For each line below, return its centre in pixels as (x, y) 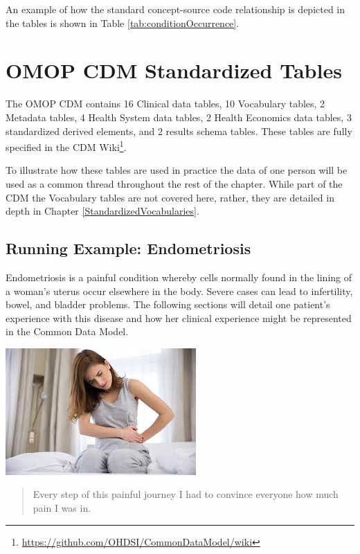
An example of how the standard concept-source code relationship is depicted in (175, 9)
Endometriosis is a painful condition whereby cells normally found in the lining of (179, 277)
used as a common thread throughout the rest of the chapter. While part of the (174, 183)
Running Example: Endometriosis (128, 248)
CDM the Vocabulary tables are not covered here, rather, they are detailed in (170, 197)
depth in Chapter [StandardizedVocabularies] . (102, 211)
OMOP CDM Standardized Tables (174, 70)
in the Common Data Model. (67, 331)
